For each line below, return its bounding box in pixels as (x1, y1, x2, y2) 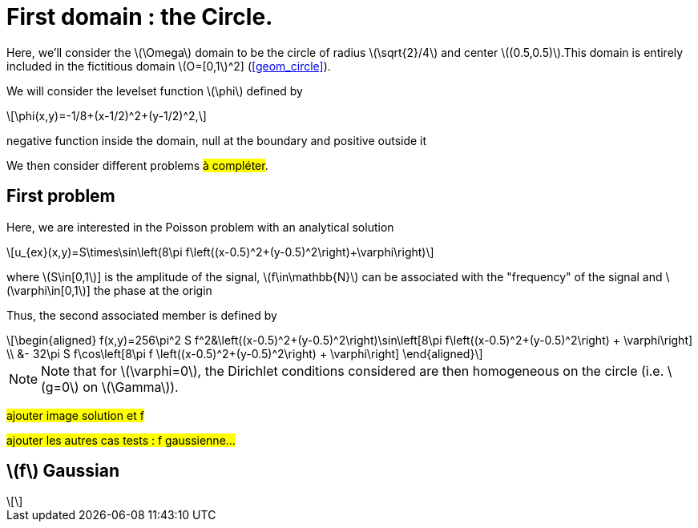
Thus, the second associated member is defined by (6, 308, 277, 322)
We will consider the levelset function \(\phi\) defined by (6, 83, 303, 98)
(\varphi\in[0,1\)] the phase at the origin (6, 283, 212, 297)
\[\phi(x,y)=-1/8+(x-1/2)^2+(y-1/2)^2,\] (6, 108, 207, 123)
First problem (6, 186, 115, 207)
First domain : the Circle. (6, 3, 273, 30)
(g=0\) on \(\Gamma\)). (41, 378, 179, 395)
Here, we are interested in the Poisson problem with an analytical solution (6, 220, 394, 234)
